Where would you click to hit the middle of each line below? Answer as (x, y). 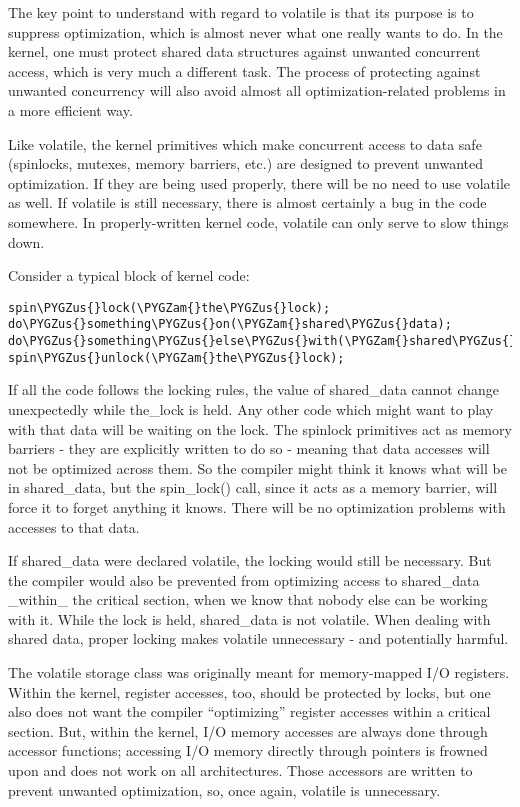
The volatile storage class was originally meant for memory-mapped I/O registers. (259, 672)
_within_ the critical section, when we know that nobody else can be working (248, 599)
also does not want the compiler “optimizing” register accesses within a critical (249, 711)
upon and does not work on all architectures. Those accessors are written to (240, 770)
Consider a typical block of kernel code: (129, 275)
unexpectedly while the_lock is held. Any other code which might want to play (251, 408)
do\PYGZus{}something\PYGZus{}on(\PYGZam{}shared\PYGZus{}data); (230, 324)
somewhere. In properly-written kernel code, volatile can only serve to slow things (258, 221)
